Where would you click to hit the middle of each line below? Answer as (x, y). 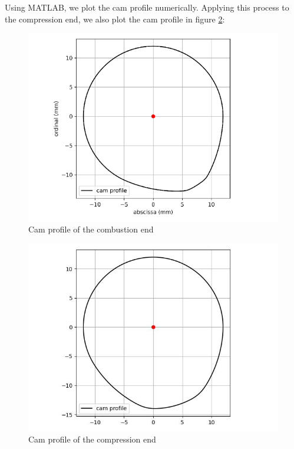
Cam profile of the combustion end (91, 229)
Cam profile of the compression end (92, 439)
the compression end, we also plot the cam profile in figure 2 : (115, 19)
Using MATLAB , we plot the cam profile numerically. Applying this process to (147, 7)
